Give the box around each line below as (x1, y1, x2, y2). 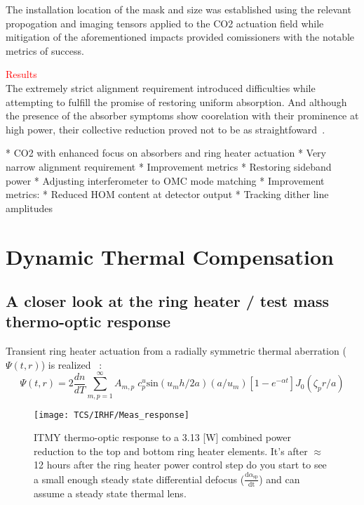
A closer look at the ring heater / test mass (6, 290, 330, 312)
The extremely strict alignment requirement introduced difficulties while (6, 80, 316, 95)
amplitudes (6, 200, 53, 215)
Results (6, 67, 37, 81)
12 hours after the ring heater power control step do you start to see (34, 457, 327, 472)
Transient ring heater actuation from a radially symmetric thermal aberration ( (6, 343, 346, 358)
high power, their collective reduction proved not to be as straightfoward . (6, 122, 325, 136)
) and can (259, 471, 300, 486)
